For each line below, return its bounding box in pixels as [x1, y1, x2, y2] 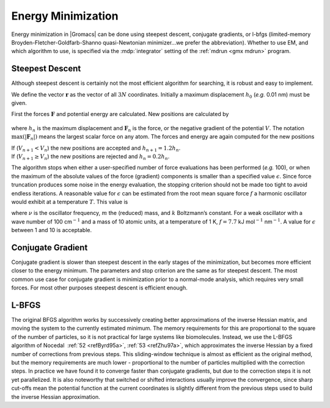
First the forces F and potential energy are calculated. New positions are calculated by [11, 111, 229, 118]
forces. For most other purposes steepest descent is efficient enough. [11, 284, 188, 291]
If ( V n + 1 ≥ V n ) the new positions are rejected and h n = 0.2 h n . [11, 153, 170, 161]
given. [11, 100, 28, 107]
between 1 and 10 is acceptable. [11, 227, 92, 234]
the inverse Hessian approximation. [11, 393, 100, 400]
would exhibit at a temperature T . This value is [11, 198, 128, 205]
